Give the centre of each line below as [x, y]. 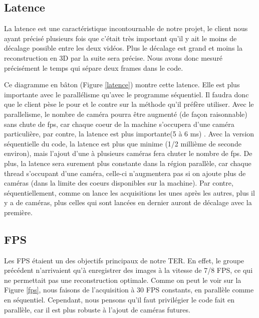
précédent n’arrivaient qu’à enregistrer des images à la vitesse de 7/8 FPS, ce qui [128, 270]
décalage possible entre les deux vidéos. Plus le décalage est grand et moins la [123, 48]
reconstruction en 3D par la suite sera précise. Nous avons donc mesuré [113, 57]
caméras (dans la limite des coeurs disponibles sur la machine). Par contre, [119, 183]
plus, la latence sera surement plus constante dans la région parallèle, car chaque [128, 163]
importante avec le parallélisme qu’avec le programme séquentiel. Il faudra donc [126, 94]
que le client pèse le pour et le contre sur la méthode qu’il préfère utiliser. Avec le [129, 104]
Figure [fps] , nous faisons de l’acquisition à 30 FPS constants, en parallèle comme [129, 290]
